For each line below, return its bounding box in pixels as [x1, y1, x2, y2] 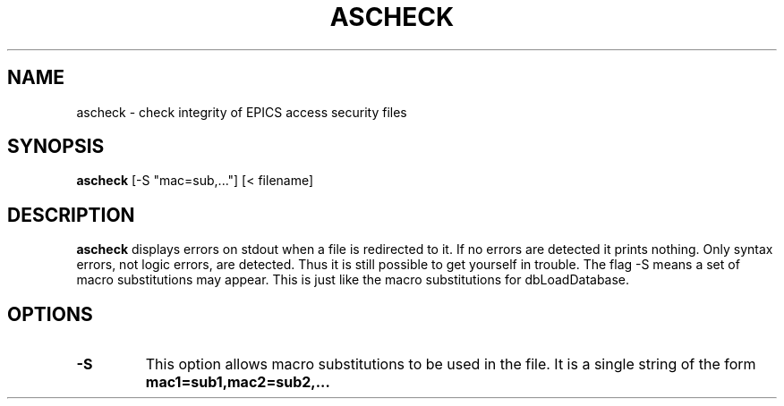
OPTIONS [7, 302, 93, 326]
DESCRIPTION [7, 203, 135, 226]
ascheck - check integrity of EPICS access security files [76, 104, 407, 120]
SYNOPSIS [7, 135, 105, 158]
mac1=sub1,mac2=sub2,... [145, 373, 330, 392]
